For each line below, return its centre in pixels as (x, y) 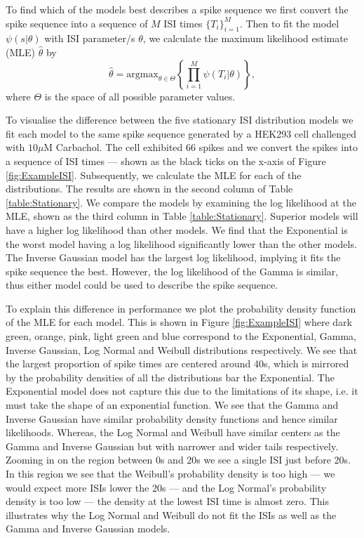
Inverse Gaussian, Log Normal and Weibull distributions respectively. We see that (182, 349)
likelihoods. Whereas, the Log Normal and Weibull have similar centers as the (173, 432)
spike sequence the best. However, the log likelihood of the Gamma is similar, (172, 271)
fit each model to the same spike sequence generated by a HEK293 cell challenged (181, 133)
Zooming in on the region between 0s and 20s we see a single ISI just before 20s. (178, 460)
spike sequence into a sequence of (77, 23)
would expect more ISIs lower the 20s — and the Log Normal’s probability (166, 487)
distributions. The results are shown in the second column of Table (149, 189)
